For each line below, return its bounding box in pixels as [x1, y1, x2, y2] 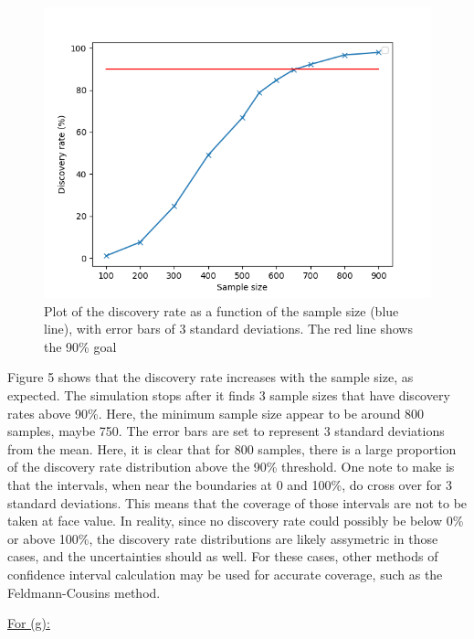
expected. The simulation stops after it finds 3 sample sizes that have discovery [7, 385, 450, 404]
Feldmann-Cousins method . [7, 582, 161, 602]
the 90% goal [44, 336, 117, 356]
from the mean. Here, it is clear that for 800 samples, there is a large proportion [7, 439, 457, 458]
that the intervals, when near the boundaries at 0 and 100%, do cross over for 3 [7, 474, 453, 494]
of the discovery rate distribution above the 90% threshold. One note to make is [7, 457, 455, 476]
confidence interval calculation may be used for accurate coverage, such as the [7, 564, 443, 583]
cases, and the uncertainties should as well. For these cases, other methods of [7, 547, 438, 566]
